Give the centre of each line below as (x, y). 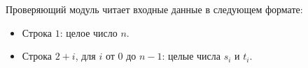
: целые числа (191, 56)
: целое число (89, 32)
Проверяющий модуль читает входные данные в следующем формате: (154, 9)
